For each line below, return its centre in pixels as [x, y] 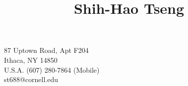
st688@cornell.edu [31, 79]
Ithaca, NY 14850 [31, 60]
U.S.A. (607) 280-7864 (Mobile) [52, 69]
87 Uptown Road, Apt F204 [46, 50]
